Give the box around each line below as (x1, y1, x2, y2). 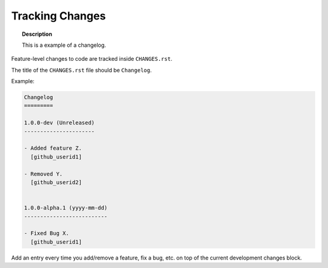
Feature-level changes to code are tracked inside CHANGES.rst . (11, 55, 173, 63)
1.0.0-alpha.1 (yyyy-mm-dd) (24, 204, 108, 211)
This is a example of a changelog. (22, 41, 106, 49)
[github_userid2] (30, 179, 82, 185)
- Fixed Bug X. (24, 230, 69, 237)
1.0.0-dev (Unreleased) (24, 119, 95, 126)
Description (22, 30, 53, 38)
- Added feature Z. (24, 145, 82, 152)
